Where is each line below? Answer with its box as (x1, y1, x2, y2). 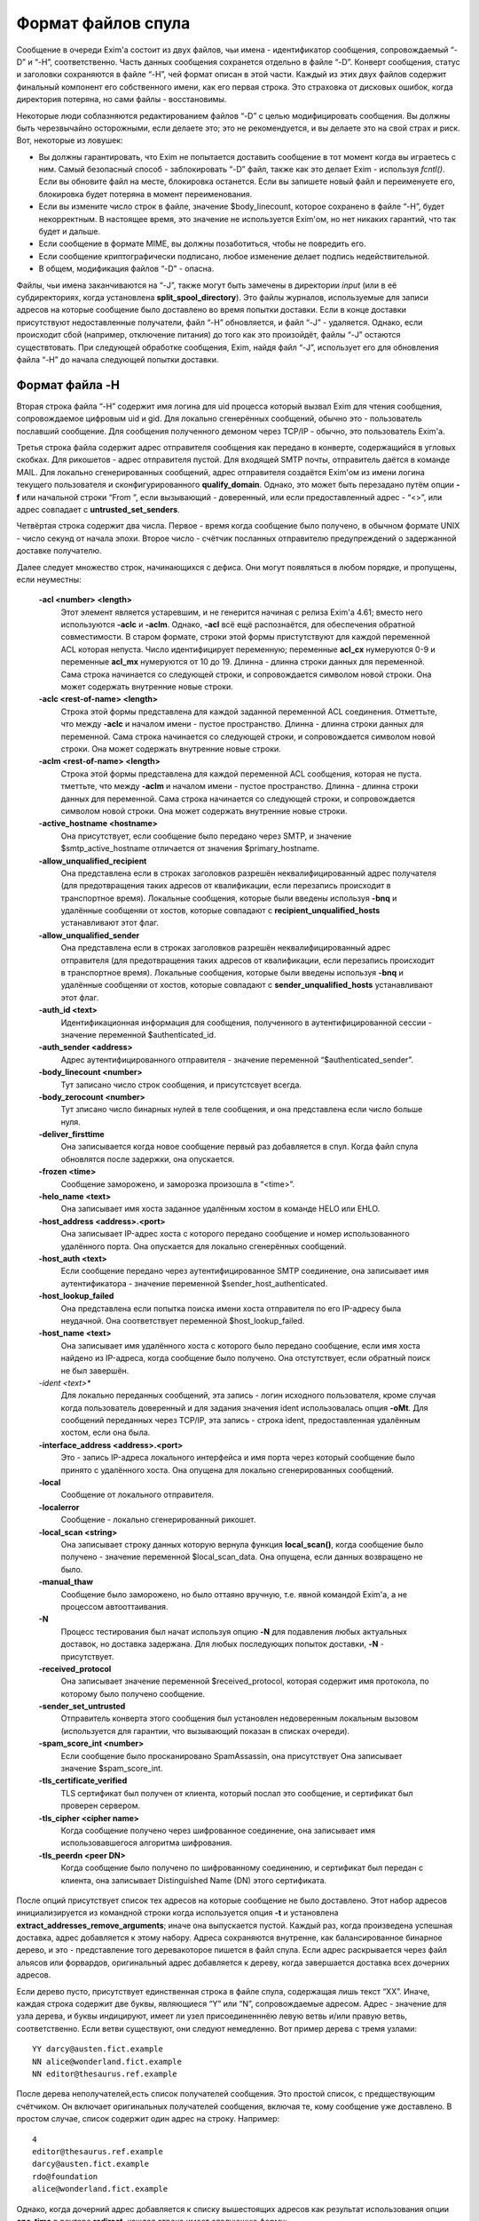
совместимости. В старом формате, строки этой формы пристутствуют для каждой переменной (60, 632, 430, 642)
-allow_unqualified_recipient (38, 856, 147, 866)
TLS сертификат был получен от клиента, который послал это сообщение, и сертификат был (60, 1787, 413, 1798)
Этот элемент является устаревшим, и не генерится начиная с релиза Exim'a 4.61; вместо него (60, 607, 423, 617)
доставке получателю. (16, 545, 102, 556)
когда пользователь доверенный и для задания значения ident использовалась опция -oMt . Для (60, 1402, 429, 1413)
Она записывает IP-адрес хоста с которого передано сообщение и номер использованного (60, 1229, 410, 1239)
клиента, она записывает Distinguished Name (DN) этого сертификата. (60, 1875, 327, 1885)
